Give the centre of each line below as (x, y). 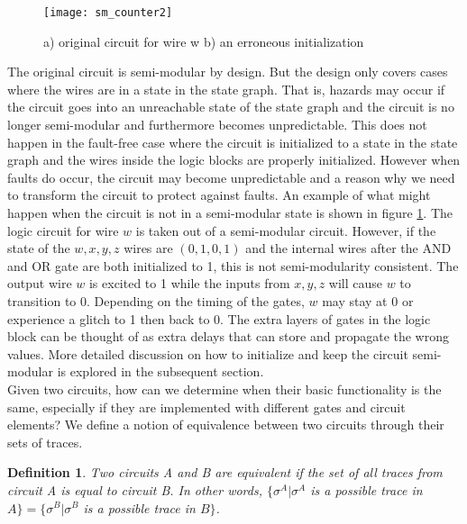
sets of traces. (45, 442)
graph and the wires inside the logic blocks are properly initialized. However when (234, 160)
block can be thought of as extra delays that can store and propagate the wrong (228, 336)
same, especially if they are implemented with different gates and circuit (206, 407)
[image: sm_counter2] (108, 13)
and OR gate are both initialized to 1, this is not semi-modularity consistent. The (233, 265)
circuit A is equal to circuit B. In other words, (135, 489)
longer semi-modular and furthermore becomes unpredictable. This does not (217, 125)
